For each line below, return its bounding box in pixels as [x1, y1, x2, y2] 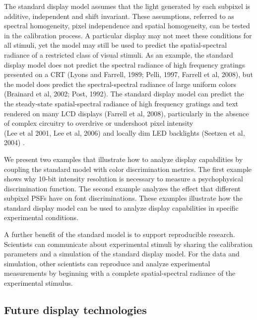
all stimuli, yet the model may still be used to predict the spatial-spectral [4, 40, 227, 50]
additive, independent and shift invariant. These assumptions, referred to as [4, 10, 234, 21]
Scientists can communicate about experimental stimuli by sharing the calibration [4, 239, 253, 249]
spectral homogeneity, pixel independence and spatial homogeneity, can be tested [4, 20, 250, 31]
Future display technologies [4, 302, 147, 318]
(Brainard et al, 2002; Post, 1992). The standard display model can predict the [4, 88, 244, 99]
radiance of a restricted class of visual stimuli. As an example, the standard [4, 49, 233, 60]
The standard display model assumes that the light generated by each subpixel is [4, 1, 251, 11]
